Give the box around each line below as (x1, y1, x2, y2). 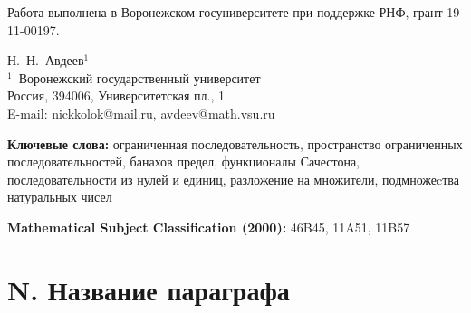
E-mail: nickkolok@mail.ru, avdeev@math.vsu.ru (7, 103, 275, 122)
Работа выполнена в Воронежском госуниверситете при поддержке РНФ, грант (7, 3, 443, 21)
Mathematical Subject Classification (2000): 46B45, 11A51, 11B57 (7, 217, 410, 236)
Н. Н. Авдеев (7, 51, 84, 70)
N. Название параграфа (7, 270, 290, 308)
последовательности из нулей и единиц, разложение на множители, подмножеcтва (7, 169, 459, 188)
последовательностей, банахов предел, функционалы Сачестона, (7, 152, 360, 171)
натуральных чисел (7, 187, 112, 206)
